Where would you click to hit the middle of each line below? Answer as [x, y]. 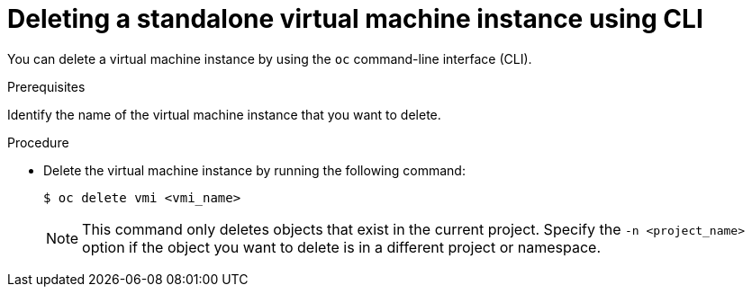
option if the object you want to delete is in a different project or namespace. [342, 247]
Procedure [38, 142]
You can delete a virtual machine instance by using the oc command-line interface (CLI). [270, 58]
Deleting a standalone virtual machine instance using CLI [355, 19]
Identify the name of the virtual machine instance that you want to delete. [224, 114]
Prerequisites [46, 86]
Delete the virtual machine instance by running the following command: [254, 170]
